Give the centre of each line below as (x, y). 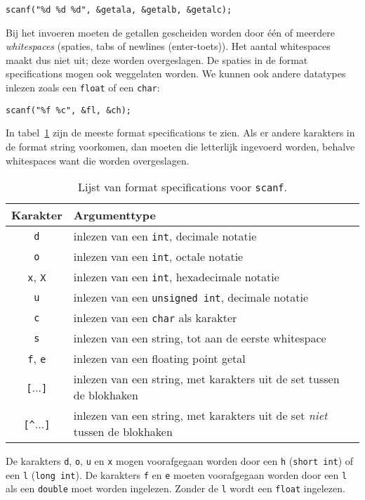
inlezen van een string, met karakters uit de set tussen (206, 379)
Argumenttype (114, 215)
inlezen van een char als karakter (155, 318)
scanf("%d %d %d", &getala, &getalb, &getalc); (119, 10)
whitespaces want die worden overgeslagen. (98, 160)
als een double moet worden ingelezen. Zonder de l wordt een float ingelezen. (175, 488)
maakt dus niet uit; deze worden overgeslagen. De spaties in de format (157, 59)
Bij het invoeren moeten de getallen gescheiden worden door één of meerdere (171, 32)
